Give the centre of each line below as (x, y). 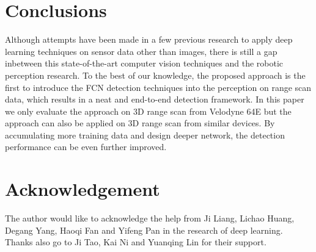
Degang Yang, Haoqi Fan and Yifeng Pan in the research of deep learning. (144, 230)
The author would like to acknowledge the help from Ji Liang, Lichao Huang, (150, 218)
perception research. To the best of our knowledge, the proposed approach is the (155, 75)
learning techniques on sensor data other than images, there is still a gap (141, 51)
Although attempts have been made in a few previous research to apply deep (149, 39)
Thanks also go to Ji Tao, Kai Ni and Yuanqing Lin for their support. (136, 242)
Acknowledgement (83, 189)
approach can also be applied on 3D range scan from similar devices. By (140, 123)
